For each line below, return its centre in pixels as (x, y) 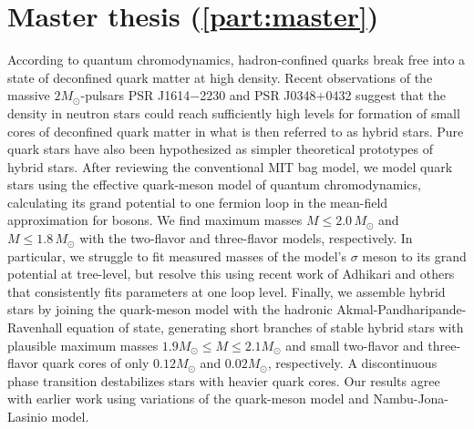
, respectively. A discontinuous (352, 363)
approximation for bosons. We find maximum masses (155, 220)
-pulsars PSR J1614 (135, 95)
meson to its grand (414, 255)
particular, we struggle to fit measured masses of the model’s (177, 255)
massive (29, 95)
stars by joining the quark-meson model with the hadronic (170, 309)
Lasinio (27, 416)
